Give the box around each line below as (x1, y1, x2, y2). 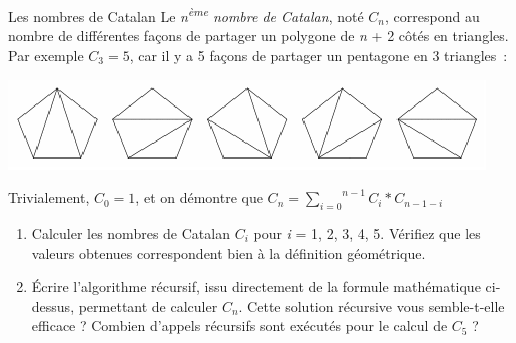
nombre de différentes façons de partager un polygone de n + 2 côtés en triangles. (8, 25, 509, 46)
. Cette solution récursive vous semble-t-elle (238, 295, 505, 316)
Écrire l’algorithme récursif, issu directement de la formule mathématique (31, 276, 481, 297)
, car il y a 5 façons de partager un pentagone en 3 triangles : (129, 44, 508, 65)
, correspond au (385, 5, 480, 26)
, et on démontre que (135, 187, 263, 208)
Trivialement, (8, 187, 90, 208)
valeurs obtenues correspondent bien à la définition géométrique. (31, 242, 426, 263)
